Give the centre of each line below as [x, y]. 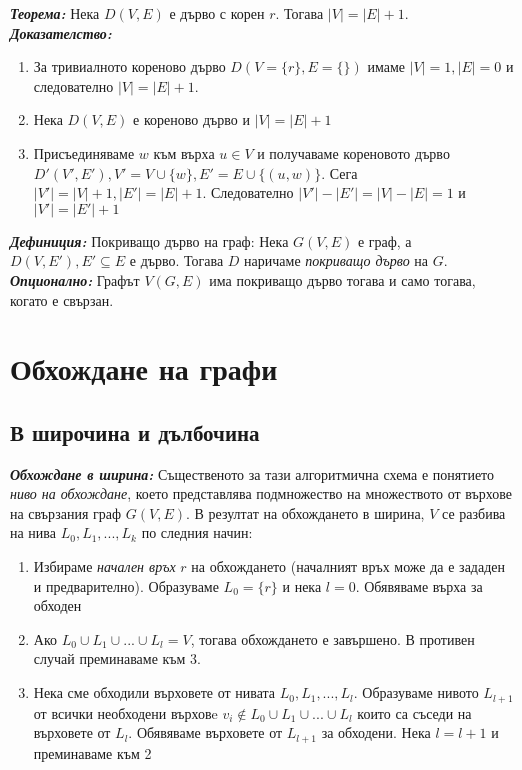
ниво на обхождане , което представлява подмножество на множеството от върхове [261, 493]
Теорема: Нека [55, 13]
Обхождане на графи [144, 368]
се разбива [474, 512]
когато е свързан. [62, 299]
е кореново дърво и [191, 119]
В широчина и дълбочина [135, 431]
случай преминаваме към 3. [117, 658]
